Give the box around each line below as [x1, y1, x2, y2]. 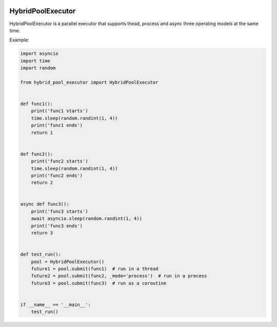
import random [20, 65, 56, 71]
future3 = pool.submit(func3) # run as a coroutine [31, 280, 167, 286]
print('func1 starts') [31, 108, 88, 114]
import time [20, 58, 51, 64]
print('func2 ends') [31, 172, 83, 178]
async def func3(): [20, 201, 69, 207]
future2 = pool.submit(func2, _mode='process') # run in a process [31, 273, 207, 279]
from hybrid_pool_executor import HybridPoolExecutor [20, 79, 159, 85]
